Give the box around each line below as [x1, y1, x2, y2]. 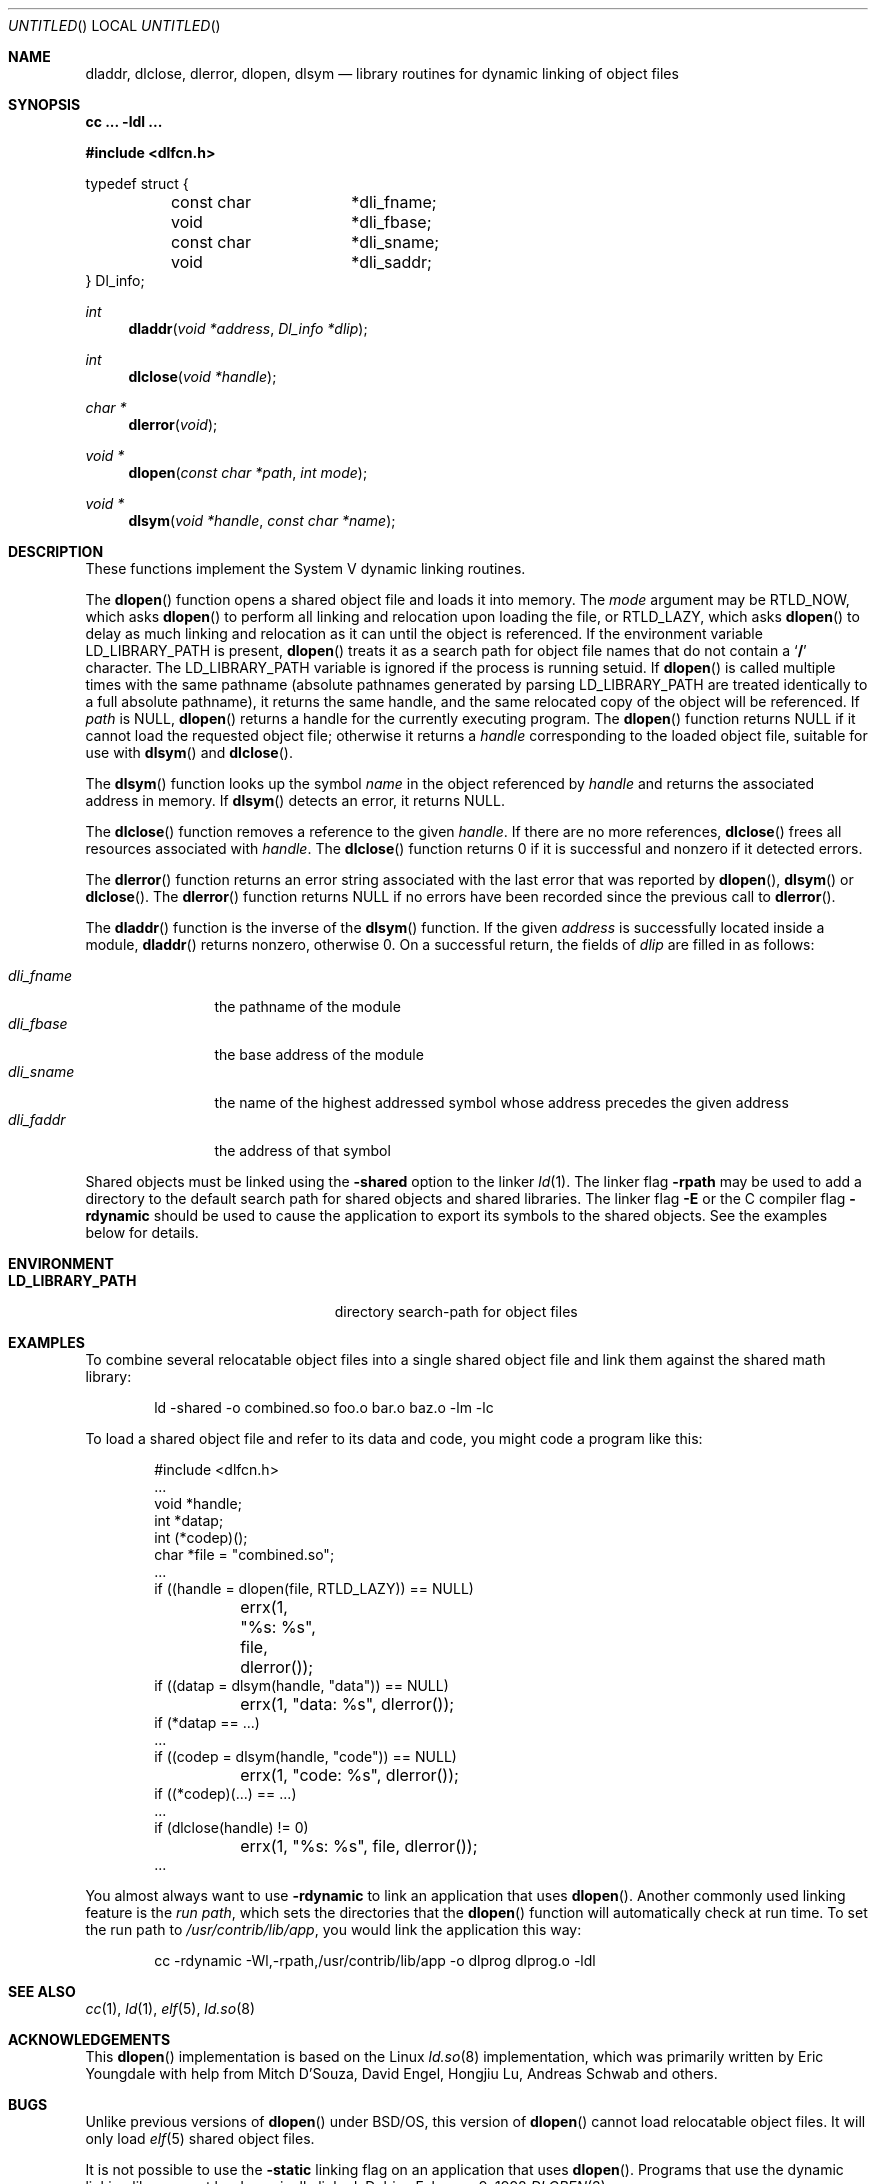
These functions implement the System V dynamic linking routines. [85, 560, 526, 577]
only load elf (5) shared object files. [85, 2130, 315, 2147]
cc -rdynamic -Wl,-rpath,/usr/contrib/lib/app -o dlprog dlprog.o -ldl [154, 1952, 596, 1969]
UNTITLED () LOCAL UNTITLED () [8, 17, 221, 34]
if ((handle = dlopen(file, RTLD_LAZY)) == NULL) [154, 1580, 474, 1597]
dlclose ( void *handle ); [128, 368, 277, 385]
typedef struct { [85, 175, 189, 192]
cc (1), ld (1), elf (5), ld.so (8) [85, 2000, 256, 2017]
